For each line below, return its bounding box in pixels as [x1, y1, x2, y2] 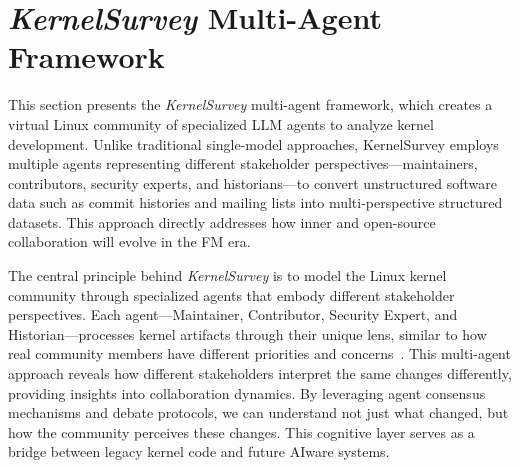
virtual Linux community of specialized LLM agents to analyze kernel [8, 113, 434, 134]
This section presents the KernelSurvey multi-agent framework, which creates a [8, 94, 493, 115]
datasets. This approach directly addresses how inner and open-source [8, 211, 436, 232]
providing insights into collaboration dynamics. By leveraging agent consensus [8, 382, 486, 403]
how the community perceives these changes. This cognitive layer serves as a [8, 421, 475, 442]
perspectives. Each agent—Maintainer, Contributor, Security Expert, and [8, 304, 458, 325]
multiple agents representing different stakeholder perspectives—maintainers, [8, 153, 478, 174]
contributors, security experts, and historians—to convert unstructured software [8, 172, 497, 193]
